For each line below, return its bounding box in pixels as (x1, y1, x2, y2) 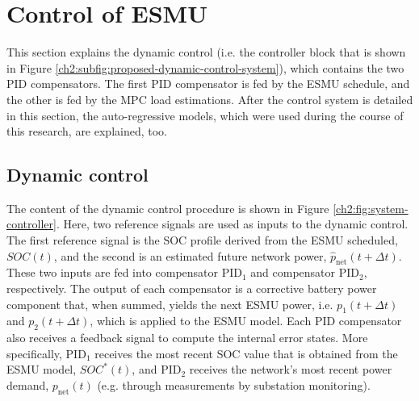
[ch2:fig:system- (333, 199, 409, 216)
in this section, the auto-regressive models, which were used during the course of (6, 107, 404, 123)
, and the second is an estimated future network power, (53, 247, 327, 264)
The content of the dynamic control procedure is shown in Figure (6, 199, 329, 216)
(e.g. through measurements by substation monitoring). (97, 377, 371, 394)
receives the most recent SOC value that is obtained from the (94, 345, 398, 361)
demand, (6, 377, 49, 394)
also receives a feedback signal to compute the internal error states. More (6, 329, 368, 346)
